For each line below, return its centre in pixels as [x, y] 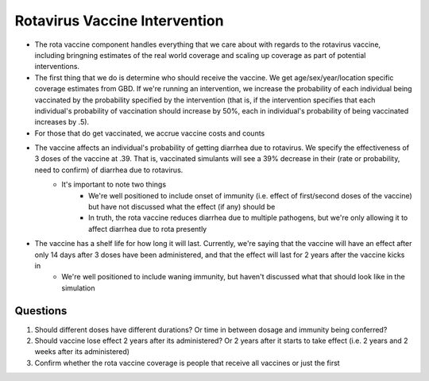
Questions [41, 311]
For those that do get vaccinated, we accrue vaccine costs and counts [150, 133]
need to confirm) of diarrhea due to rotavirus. [109, 170]
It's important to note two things [114, 185]
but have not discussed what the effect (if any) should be [182, 207]
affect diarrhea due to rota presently [148, 229]
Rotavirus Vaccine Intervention [119, 21]
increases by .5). [62, 122]
